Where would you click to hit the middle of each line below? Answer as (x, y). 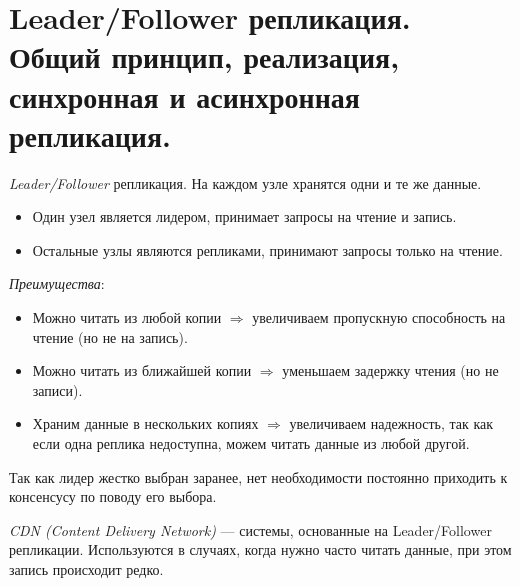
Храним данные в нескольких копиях (145, 423)
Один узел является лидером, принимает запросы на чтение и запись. (244, 216)
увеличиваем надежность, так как (391, 423)
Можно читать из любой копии (127, 317)
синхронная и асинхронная (184, 95)
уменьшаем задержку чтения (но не (390, 370)
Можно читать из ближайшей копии (142, 370)
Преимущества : (57, 283)
